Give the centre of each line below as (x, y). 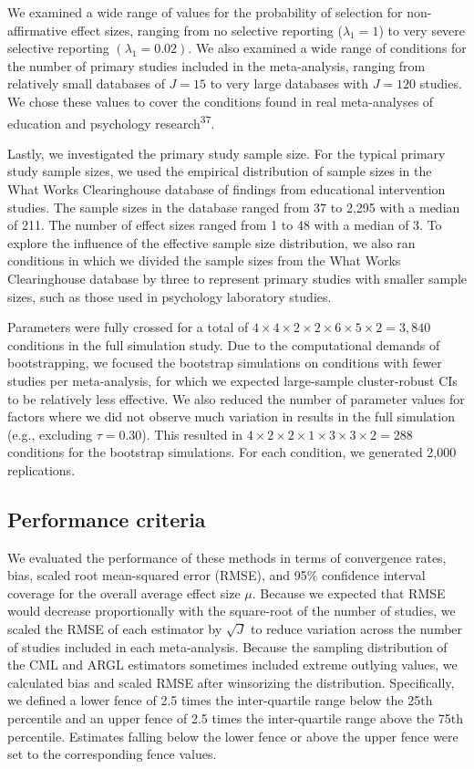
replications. (41, 469)
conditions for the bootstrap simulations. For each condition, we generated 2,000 (232, 452)
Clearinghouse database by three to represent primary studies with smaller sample (237, 278)
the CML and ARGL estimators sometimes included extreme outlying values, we (232, 665)
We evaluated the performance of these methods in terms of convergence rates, (227, 557)
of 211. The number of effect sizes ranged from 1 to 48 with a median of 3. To (225, 225)
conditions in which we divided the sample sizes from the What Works (204, 260)
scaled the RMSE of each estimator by (115, 629)
